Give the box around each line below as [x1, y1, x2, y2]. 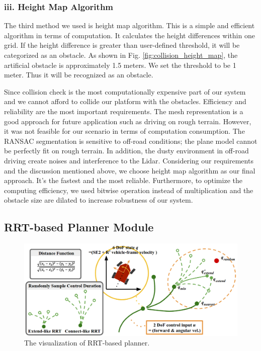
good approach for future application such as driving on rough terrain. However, [4, 116, 251, 126]
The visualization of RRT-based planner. [24, 337, 150, 348]
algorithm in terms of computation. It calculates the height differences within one [4, 30, 255, 40]
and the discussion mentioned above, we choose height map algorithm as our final [4, 165, 255, 175]
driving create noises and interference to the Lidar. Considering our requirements [4, 155, 253, 165]
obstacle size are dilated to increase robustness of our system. [4, 195, 193, 205]
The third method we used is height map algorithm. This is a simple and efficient [4, 20, 255, 31]
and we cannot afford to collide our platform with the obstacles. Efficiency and [4, 96, 246, 107]
